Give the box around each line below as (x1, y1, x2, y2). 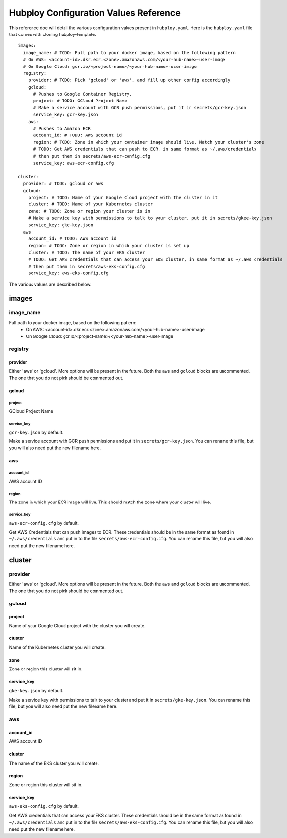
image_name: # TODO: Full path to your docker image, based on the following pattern (23, 50, 236, 55)
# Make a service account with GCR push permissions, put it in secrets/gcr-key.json (33, 105, 246, 110)
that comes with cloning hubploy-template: (9, 31, 96, 37)
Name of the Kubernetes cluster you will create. (9, 644, 106, 650)
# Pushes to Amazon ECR (33, 126, 91, 132)
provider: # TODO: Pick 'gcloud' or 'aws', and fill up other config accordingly (28, 77, 231, 83)
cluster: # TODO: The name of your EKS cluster (28, 250, 145, 256)
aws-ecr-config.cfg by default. (9, 520, 79, 526)
